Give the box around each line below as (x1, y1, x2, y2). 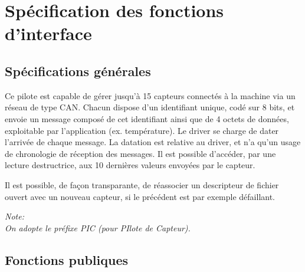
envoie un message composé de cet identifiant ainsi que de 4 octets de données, (5, 112, 289, 124)
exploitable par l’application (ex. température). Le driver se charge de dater (5, 124, 279, 136)
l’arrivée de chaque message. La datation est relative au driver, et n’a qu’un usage (5, 136, 301, 148)
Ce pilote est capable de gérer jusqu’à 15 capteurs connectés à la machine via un (5, 89, 296, 101)
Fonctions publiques (5, 250, 128, 268)
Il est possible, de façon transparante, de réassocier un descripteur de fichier (5, 178, 279, 191)
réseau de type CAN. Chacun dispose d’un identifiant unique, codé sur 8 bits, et (5, 101, 295, 113)
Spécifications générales (5, 61, 151, 80)
